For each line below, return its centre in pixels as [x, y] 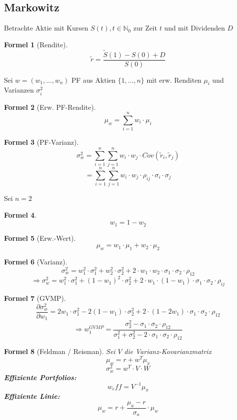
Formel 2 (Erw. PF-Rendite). [50, 107]
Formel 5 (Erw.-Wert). [40, 238]
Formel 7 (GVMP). [35, 298]
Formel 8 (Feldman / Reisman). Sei [60, 351]
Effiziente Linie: [32, 396]
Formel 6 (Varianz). [36, 262]
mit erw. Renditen [174, 80]
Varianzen [19, 90]
